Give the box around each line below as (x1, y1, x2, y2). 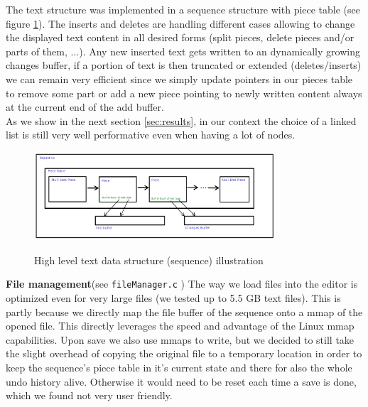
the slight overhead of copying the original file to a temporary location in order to (6, 346, 362, 361)
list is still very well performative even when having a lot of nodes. (6, 127, 296, 142)
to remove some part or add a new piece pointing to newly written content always (6, 85, 362, 100)
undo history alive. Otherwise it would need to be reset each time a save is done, (6, 374, 357, 389)
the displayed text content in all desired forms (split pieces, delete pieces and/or (6, 30, 355, 45)
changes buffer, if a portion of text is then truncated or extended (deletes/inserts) (6, 58, 362, 72)
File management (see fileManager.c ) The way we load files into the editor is (6, 276, 358, 291)
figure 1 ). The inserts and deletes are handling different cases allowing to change (6, 16, 355, 31)
